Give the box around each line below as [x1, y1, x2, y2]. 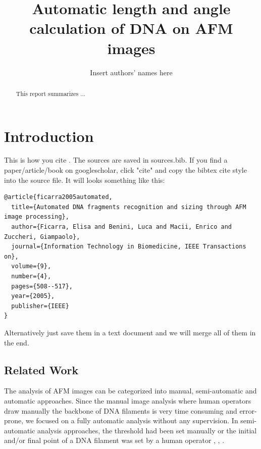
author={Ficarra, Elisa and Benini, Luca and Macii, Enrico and [11, 223, 232, 231]
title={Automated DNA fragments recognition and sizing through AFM [11, 203, 246, 211]
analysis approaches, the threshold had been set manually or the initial [37, 425, 257, 435]
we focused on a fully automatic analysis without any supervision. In [25, 415, 238, 426]
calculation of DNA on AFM [29, 18, 233, 38]
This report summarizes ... [16, 89, 86, 97]
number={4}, [11, 273, 51, 280]
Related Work [4, 362, 79, 377]
